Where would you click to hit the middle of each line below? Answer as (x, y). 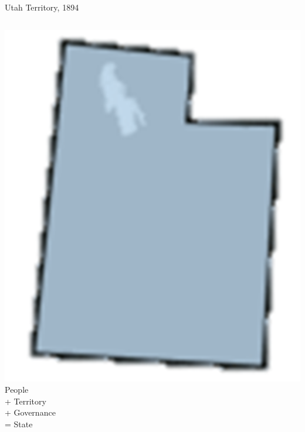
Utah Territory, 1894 (42, 7)
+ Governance (30, 412)
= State (19, 424)
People (17, 390)
